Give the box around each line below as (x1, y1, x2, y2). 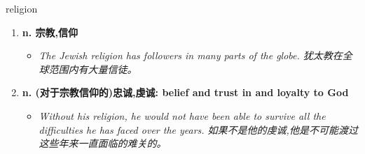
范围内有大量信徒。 (48, 61, 137, 76)
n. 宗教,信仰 (22, 24, 78, 39)
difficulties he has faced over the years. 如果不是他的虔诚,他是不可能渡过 (39, 122, 358, 137)
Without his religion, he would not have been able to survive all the (39, 108, 326, 123)
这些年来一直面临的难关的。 (39, 136, 167, 151)
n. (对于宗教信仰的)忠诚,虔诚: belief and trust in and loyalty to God (22, 85, 349, 100)
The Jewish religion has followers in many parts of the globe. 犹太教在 (39, 48, 343, 63)
